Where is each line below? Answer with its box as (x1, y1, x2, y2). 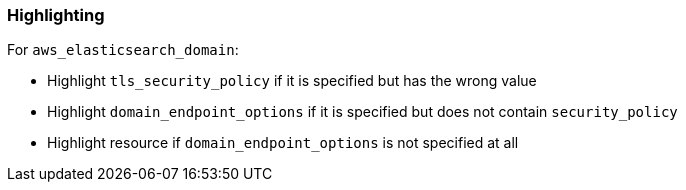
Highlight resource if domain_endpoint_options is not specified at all (47, 134, 519, 152)
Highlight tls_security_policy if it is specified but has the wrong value (47, 72, 537, 90)
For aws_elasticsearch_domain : (7, 41, 239, 59)
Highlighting (7, 5, 105, 25)
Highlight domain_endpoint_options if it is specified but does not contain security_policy (47, 103, 678, 121)
